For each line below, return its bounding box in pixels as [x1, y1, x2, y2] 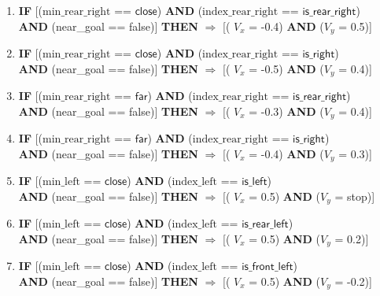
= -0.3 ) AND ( [249, 102, 324, 119]
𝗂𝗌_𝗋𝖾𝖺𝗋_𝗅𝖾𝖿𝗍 [242, 219, 289, 231]
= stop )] [334, 187, 375, 204]
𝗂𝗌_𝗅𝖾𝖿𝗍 [242, 176, 267, 188]
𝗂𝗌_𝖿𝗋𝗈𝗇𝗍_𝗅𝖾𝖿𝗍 [242, 261, 293, 273]
